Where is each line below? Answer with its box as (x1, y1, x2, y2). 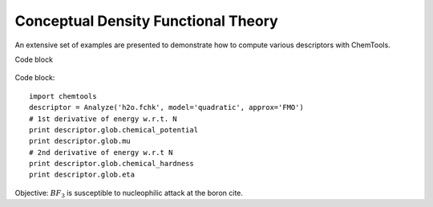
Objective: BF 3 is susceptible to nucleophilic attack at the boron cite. (14, 188, 244, 200)
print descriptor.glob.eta (29, 170, 136, 180)
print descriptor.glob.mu (29, 136, 132, 146)
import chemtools (29, 91, 97, 100)
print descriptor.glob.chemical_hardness (29, 159, 194, 168)
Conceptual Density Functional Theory (14, 12, 278, 30)
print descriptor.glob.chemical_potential (29, 125, 199, 134)
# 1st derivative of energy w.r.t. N (29, 114, 178, 124)
